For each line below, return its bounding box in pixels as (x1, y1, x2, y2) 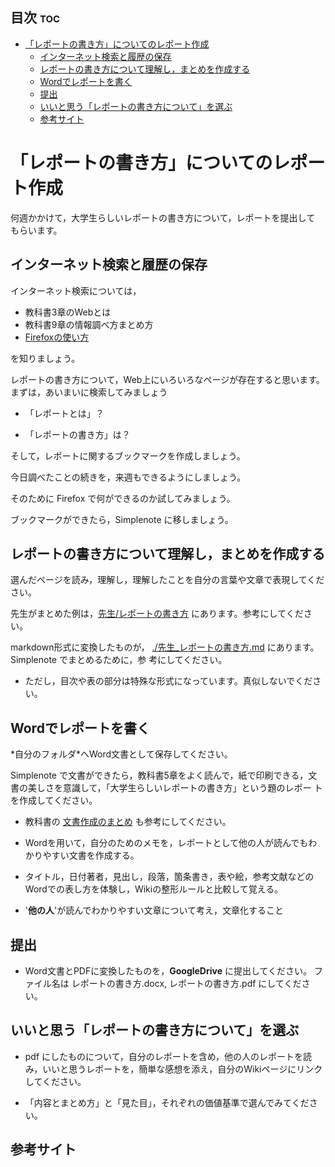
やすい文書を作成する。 (42, 849, 140, 862)
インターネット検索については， (10, 284, 142, 297)
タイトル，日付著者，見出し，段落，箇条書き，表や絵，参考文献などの (24, 871, 315, 883)
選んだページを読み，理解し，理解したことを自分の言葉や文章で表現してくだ (10, 574, 325, 586)
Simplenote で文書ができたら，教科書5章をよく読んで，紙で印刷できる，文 (10, 769, 318, 782)
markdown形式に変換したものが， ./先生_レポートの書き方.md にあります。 (10, 641, 320, 653)
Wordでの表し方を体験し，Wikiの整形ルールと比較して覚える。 (24, 883, 284, 895)
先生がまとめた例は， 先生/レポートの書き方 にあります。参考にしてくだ (10, 608, 304, 620)
